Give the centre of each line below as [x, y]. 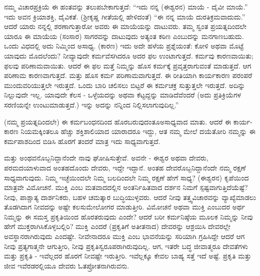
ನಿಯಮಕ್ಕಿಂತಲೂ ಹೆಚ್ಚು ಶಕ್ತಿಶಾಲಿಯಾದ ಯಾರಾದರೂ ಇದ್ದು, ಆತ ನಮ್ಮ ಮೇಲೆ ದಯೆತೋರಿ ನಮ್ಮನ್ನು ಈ [138, 131]
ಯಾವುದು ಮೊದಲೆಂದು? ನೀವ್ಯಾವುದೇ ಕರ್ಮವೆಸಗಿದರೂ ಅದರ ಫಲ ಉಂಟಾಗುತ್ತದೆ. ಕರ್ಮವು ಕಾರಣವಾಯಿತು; [129, 55]
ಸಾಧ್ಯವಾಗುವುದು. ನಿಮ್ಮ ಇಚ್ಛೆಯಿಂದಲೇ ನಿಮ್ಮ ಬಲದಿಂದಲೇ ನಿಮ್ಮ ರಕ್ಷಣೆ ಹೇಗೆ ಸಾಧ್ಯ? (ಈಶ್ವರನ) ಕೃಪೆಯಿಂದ [126, 177]
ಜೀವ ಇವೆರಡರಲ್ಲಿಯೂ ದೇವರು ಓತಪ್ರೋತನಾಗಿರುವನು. [67, 265]
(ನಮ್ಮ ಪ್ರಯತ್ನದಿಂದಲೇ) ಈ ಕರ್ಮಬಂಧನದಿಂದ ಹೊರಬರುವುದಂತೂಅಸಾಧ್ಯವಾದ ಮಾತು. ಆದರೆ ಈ [118, 121]
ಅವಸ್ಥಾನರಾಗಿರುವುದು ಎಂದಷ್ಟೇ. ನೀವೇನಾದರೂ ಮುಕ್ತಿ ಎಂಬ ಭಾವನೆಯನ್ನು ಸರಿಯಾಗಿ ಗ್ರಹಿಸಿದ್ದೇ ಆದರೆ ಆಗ [124, 236]
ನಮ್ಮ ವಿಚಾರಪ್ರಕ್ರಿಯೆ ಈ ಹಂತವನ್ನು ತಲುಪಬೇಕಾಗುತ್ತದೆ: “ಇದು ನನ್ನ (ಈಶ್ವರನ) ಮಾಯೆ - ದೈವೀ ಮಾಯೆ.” [126, 6]
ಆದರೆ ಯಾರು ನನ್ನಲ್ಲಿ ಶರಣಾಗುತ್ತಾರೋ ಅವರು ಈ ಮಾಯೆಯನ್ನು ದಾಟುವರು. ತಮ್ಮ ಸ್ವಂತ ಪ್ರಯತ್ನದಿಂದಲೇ [125, 26]
